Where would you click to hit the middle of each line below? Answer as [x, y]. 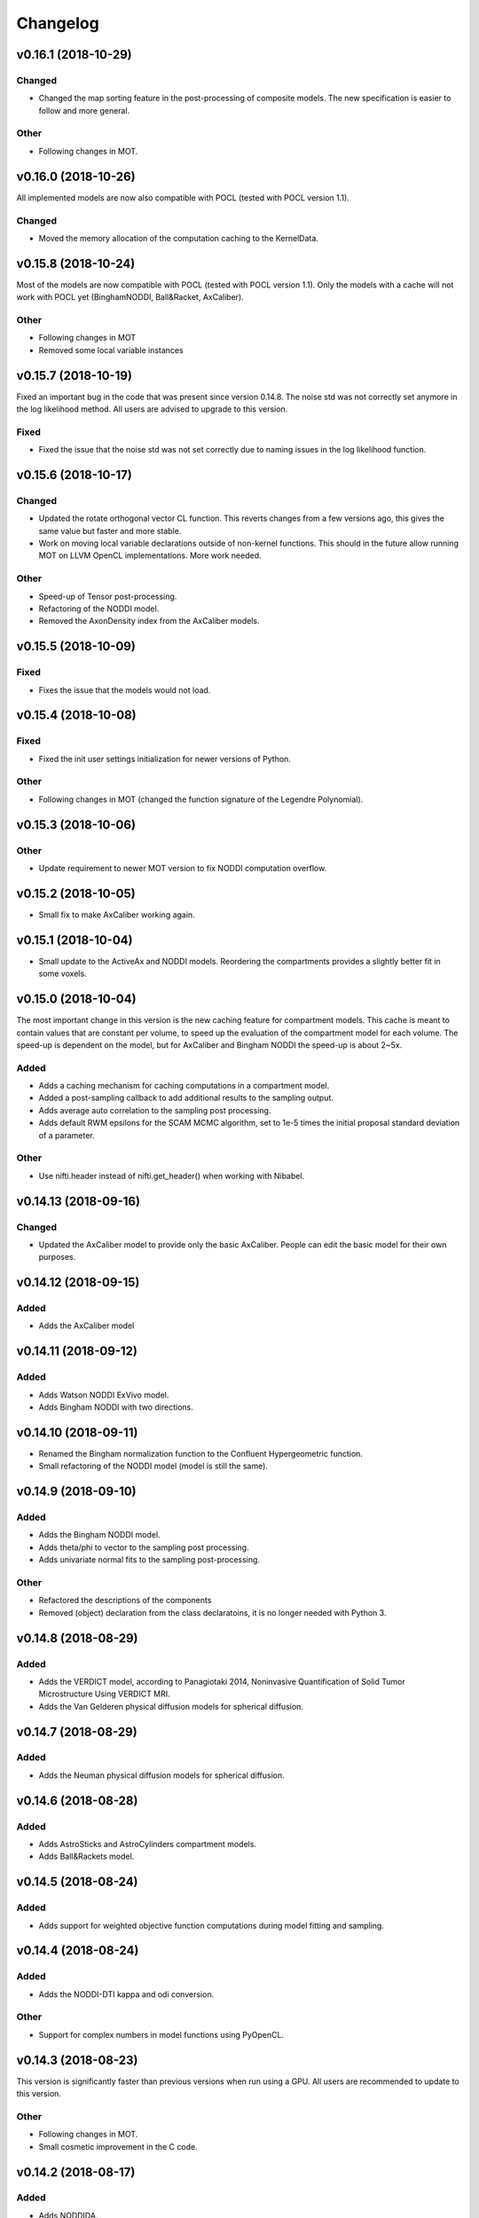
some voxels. [63, 974]
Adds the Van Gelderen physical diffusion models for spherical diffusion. [171, 1706]
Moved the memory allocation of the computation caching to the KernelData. [179, 238]
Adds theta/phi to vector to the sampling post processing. [144, 1547]
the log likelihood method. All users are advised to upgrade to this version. [152, 409]
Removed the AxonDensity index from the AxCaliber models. [149, 621]
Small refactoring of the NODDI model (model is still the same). [153, 1466]
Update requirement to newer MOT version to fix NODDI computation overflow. [183, 869]
